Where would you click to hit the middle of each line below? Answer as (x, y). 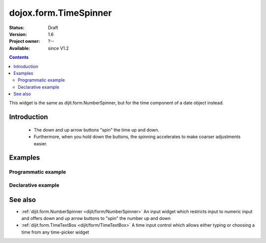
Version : (18, 34)
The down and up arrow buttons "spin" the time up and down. (97, 130)
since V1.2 (58, 48)
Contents (19, 57)
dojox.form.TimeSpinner (60, 13)
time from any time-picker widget (55, 232)
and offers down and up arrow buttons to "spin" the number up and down (96, 218)
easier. (41, 143)
